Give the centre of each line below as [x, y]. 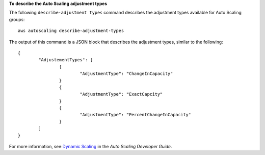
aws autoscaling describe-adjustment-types [71, 31]
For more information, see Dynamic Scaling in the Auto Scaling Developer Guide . [91, 147]
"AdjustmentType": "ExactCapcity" [121, 94]
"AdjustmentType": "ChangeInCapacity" [126, 74]
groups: [17, 19]
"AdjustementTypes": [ [66, 60]
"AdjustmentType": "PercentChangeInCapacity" [135, 115]
